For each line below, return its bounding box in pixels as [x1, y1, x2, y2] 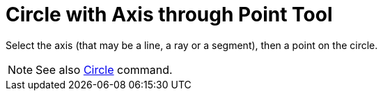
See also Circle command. [36, 62, 173, 77]
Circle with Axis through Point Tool [6, 3, 333, 26]
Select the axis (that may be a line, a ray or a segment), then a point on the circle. [6, 39, 378, 51]
